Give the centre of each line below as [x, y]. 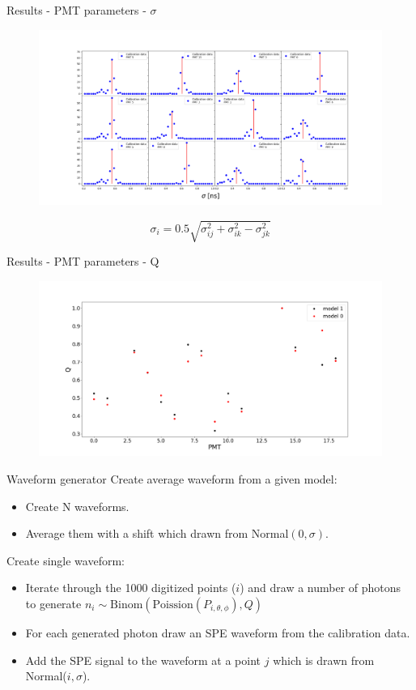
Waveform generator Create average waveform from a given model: [172, 479]
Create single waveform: [66, 560]
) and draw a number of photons [320, 588]
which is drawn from [324, 660]
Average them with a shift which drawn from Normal [157, 533]
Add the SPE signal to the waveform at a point [143, 660]
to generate [53, 603]
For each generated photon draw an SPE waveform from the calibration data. [218, 632]
